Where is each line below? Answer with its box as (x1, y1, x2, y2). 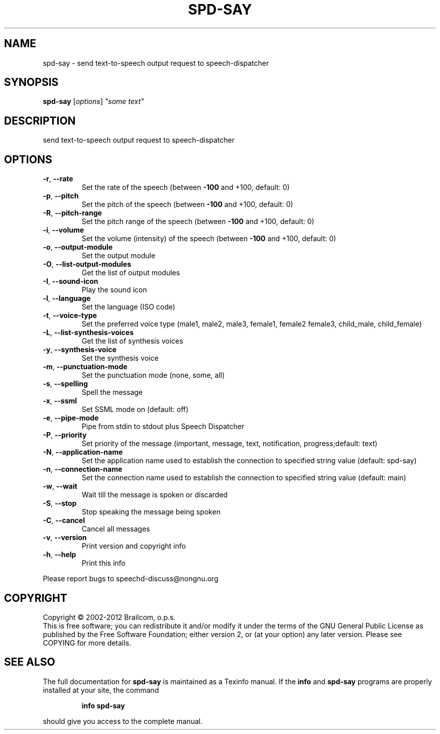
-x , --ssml (43, 396, 77, 405)
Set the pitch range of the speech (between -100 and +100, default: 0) (81, 217, 314, 226)
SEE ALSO (4, 656, 55, 669)
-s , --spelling (43, 379, 88, 388)
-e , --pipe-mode (43, 413, 99, 423)
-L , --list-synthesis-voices (43, 328, 134, 337)
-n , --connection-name (43, 465, 123, 474)
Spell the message (81, 388, 143, 397)
